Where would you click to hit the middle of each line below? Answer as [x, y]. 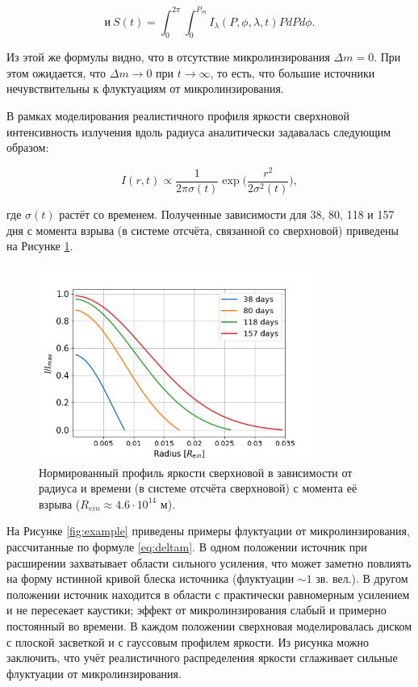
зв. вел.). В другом [362, 578]
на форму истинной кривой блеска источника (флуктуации [150, 578]
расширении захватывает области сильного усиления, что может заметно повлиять [209, 562]
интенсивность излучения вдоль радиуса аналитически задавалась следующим [199, 131]
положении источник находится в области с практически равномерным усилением [208, 594]
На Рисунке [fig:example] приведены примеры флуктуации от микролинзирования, [208, 531]
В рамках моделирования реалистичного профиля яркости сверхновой [178, 116]
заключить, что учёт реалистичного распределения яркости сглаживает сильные [202, 658]
